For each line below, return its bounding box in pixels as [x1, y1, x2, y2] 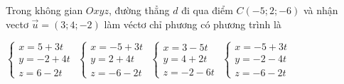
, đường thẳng [108, 3, 170, 17]
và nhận [303, 3, 338, 17]
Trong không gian [6, 3, 83, 17]
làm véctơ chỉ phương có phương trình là [104, 16, 281, 31]
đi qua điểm [181, 3, 233, 17]
